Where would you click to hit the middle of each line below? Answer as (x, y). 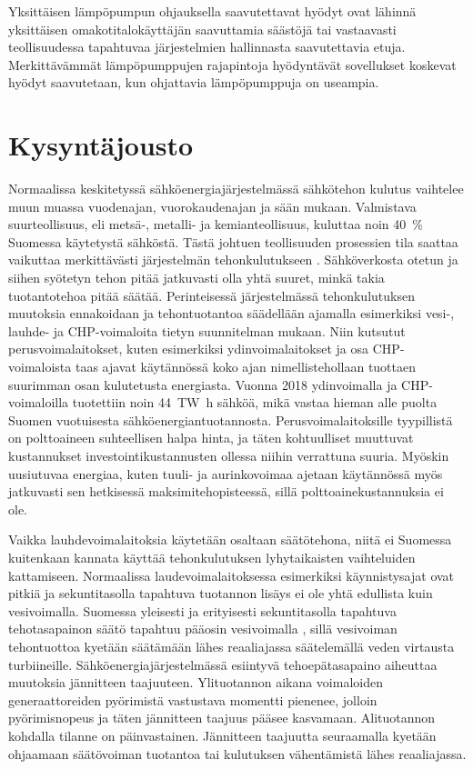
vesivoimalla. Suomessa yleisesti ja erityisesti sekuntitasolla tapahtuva (202, 610)
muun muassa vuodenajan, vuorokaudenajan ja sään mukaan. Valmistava (212, 206)
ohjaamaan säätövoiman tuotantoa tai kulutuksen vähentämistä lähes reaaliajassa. (237, 753)
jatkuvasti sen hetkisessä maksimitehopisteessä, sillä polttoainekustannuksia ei (226, 491)
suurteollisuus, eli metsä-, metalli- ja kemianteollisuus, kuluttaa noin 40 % (216, 224)
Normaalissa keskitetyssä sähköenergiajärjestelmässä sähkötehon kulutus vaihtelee (236, 189)
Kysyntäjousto (101, 145)
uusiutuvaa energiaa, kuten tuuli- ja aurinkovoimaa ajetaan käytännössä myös (226, 473)
